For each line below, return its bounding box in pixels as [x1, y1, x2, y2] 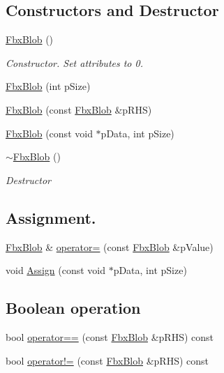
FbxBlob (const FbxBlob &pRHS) [6, 102, 152, 116]
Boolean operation [6, 297, 141, 319]
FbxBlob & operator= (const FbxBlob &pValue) [6, 239, 214, 254]
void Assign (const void [6, 263, 105, 277]
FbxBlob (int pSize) [6, 79, 91, 93]
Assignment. [6, 206, 96, 228]
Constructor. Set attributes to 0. [6, 55, 143, 70]
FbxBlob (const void [6, 125, 93, 140]
